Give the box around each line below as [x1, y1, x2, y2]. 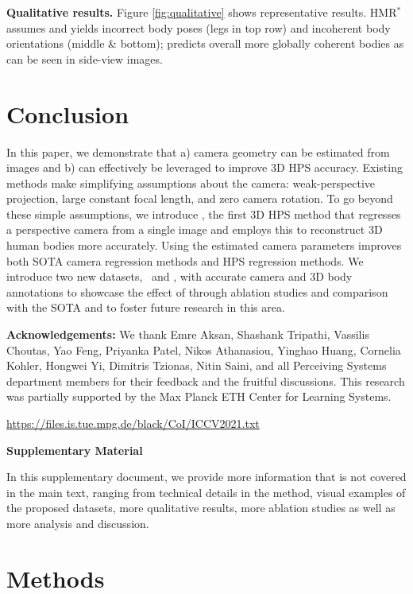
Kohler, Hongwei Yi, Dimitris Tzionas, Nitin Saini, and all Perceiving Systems [6, 357, 387, 374]
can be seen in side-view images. [6, 50, 163, 67]
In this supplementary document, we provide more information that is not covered [6, 468, 407, 485]
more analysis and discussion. [6, 514, 149, 531]
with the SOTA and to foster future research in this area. [6, 299, 285, 316]
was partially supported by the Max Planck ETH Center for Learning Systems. [6, 388, 392, 405]
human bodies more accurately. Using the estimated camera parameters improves [6, 237, 402, 254]
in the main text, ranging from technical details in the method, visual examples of [6, 483, 406, 500]
